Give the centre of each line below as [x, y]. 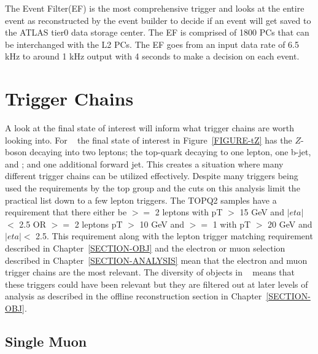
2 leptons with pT [189, 212]
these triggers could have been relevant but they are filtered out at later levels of [157, 284]
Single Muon [46, 341]
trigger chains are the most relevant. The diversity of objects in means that [150, 272]
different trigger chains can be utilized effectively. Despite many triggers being [152, 176]
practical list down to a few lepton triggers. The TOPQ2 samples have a [141, 200]
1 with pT [232, 224]
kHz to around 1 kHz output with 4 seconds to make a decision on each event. [152, 56]
